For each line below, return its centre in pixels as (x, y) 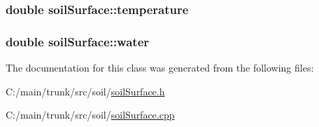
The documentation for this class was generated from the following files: (160, 68)
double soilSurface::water (78, 41)
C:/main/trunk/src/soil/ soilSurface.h (85, 91)
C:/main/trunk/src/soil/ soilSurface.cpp (90, 115)
